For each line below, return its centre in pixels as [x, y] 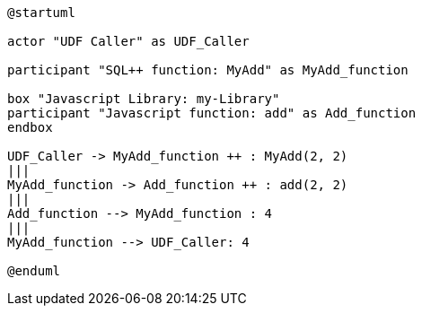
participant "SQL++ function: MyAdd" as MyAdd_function [208, 70]
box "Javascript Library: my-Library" [144, 99]
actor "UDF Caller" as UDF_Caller [128, 41]
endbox [30, 127]
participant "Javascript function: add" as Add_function [212, 113]
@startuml [41, 13]
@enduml [34, 271]
